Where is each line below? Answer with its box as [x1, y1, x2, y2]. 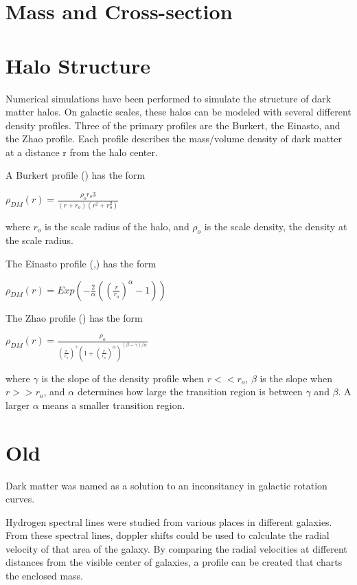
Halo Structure [5, 51, 150, 79]
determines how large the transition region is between [77, 384, 303, 399]
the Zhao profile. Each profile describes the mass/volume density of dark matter [5, 131, 342, 146]
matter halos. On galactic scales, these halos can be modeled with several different [5, 104, 352, 119]
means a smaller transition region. [42, 397, 185, 412]
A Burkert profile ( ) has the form [5, 168, 146, 182]
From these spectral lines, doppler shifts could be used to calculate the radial [5, 528, 330, 542]
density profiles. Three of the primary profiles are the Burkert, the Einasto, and [5, 118, 341, 132]
